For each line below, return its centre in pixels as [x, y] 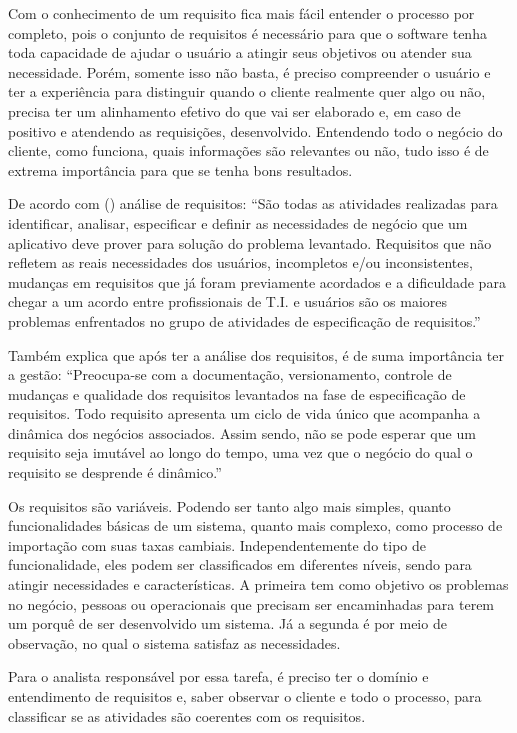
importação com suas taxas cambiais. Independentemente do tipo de [217, 544]
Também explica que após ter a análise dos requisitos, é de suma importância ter [256, 354]
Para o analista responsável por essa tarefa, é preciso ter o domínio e [218, 676]
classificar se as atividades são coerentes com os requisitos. [187, 715]
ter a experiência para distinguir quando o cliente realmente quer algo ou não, [247, 91]
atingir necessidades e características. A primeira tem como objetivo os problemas [258, 584]
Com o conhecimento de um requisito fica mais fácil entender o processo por [241, 13]
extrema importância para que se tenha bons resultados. [180, 169]
